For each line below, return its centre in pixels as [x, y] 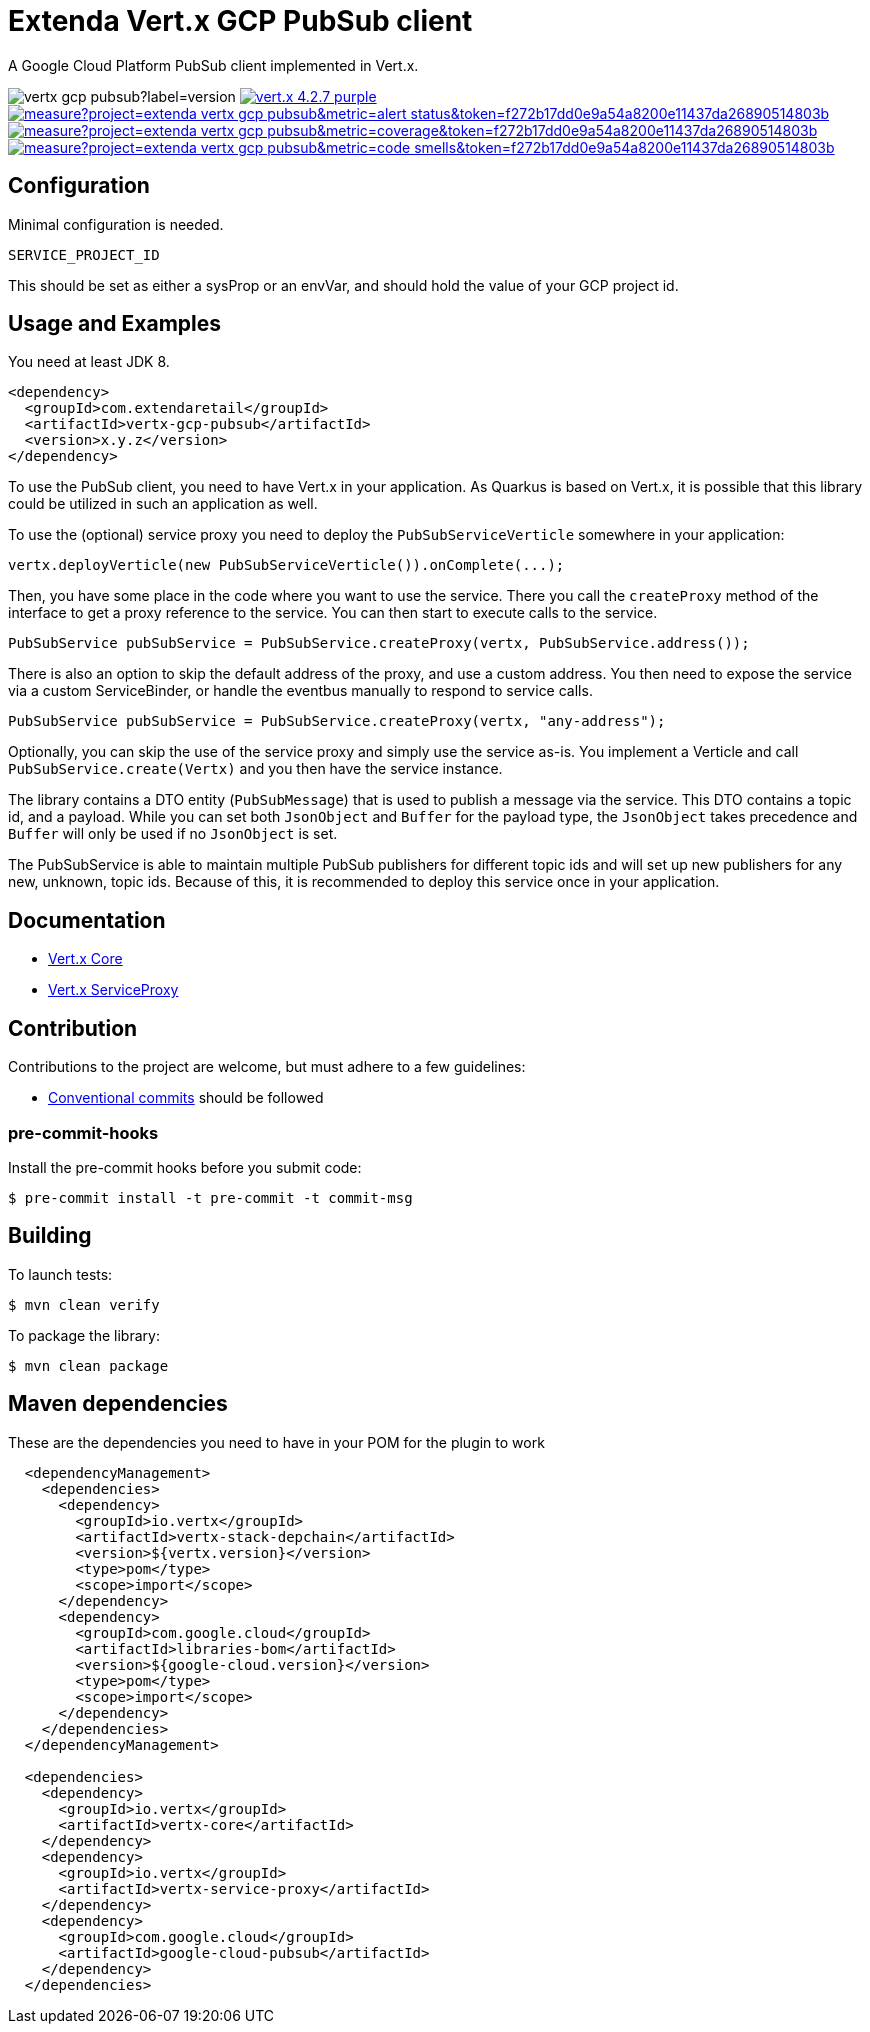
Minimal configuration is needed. [116, 224]
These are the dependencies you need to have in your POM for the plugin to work [276, 1442]
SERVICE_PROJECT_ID [84, 254]
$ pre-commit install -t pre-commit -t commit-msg [210, 1197]
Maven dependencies [118, 1404]
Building [50, 1236]
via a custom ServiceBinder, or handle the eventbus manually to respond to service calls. [300, 691]
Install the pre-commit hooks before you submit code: [185, 1167]
